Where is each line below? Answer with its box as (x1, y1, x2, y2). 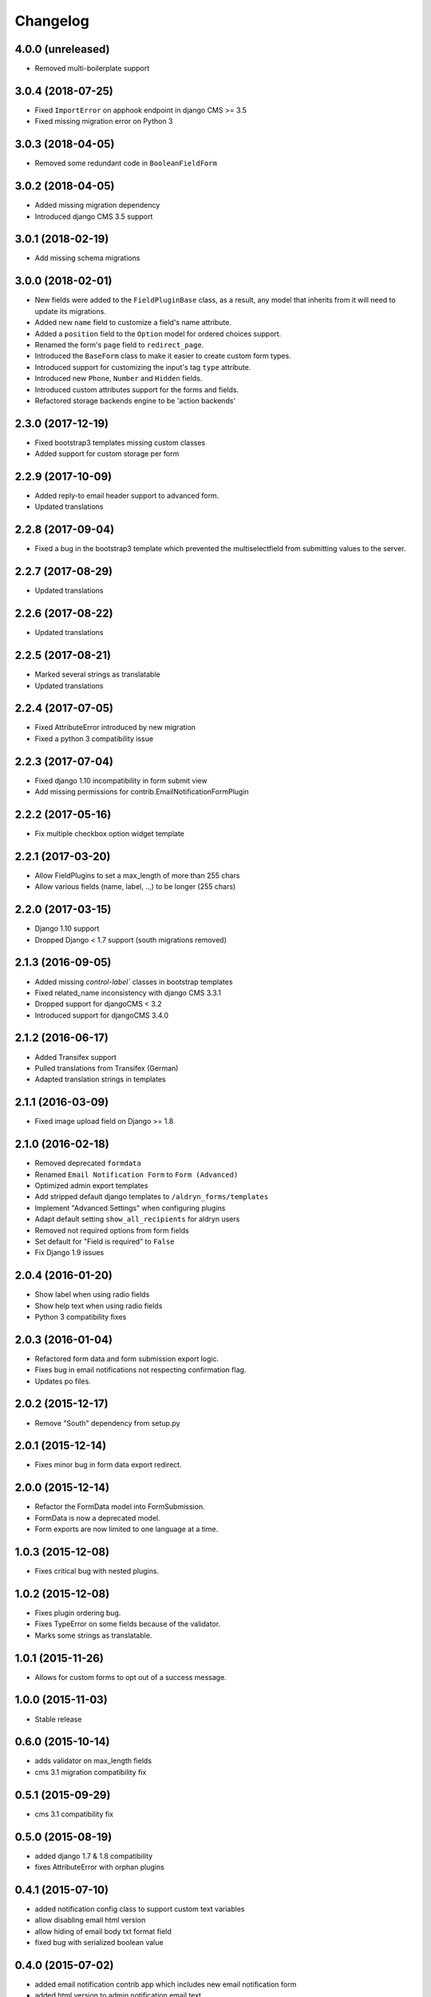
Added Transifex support (34, 1052, 117, 1062)
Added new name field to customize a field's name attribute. (34, 318, 231, 328)
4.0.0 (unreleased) (14, 42, 110, 56)
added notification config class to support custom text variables (34, 1904, 245, 1913)
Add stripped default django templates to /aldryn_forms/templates (34, 1192, 269, 1201)
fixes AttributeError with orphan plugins (34, 1862, 165, 1872)
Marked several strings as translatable (34, 669, 160, 679)
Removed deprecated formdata (34, 1158, 141, 1168)
